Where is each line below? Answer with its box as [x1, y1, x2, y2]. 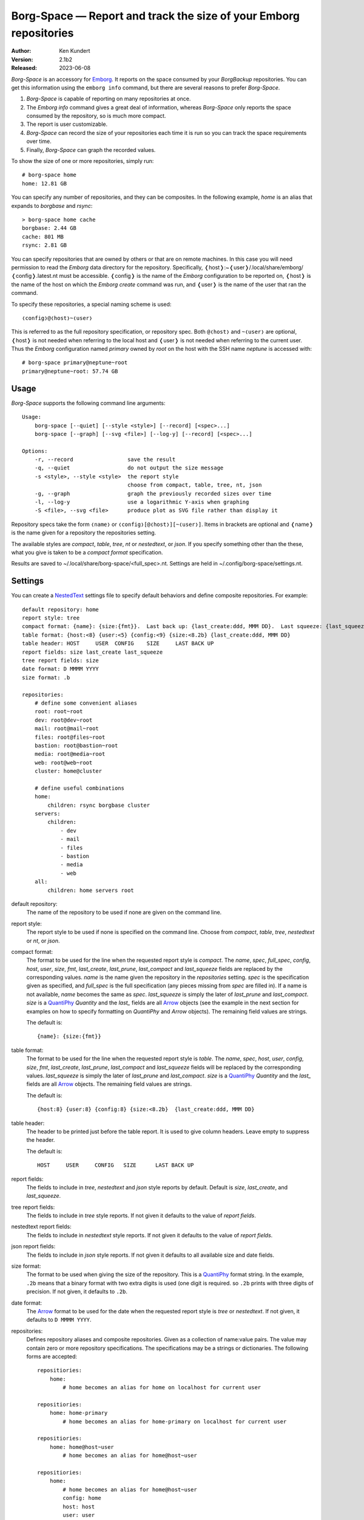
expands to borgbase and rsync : [11, 202, 93, 209]
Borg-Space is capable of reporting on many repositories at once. [26, 95, 191, 103]
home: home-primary [49, 1409, 108, 1417]
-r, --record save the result [34, 456, 176, 463]
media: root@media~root [34, 751, 106, 758]
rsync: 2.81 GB [22, 242, 67, 249]
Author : [11, 47, 32, 55]
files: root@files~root [34, 733, 106, 741]
